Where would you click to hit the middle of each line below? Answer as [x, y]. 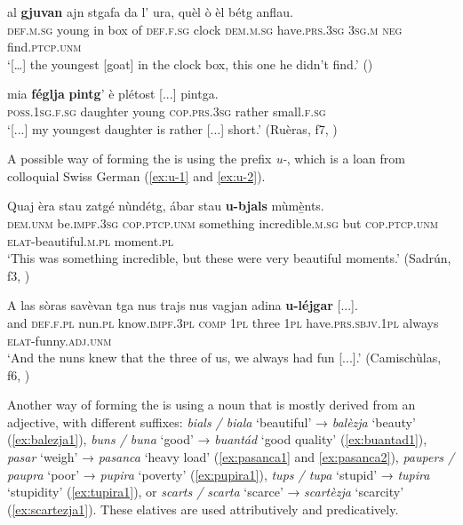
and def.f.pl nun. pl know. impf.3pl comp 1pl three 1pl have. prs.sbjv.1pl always [223, 322]
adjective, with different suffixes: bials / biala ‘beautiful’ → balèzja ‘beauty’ [212, 422]
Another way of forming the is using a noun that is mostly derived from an [212, 405]
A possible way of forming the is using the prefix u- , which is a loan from [206, 159]
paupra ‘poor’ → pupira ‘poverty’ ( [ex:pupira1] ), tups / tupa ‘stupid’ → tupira [219, 474]
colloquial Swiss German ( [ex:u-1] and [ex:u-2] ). [136, 175]
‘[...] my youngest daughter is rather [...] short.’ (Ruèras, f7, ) [172, 128]
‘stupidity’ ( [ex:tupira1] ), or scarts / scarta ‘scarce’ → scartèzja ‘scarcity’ [206, 492]
